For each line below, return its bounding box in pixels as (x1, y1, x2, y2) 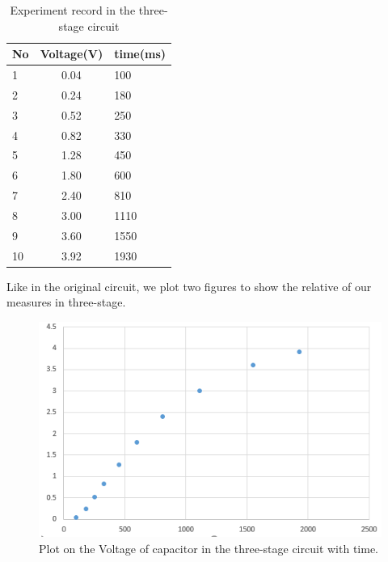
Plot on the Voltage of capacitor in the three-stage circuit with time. (39, 539, 378, 556)
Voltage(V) (40, 45, 103, 62)
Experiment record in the (10, 2, 136, 18)
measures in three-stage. (6, 294, 126, 311)
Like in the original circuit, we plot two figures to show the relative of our (6, 277, 372, 294)
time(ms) (114, 45, 167, 62)
